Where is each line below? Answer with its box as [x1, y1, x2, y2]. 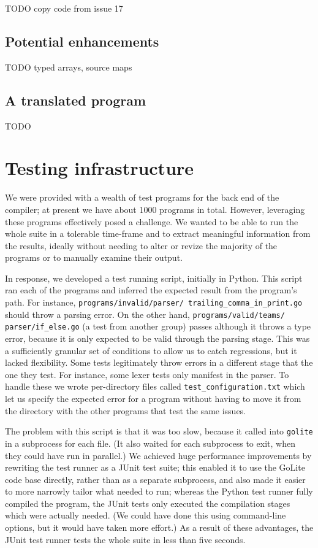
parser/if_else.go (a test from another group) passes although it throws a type [5, 320, 311, 333]
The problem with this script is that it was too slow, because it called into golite [5, 425, 313, 438]
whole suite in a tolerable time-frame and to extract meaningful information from [5, 227, 311, 240]
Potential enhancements [5, 31, 159, 50]
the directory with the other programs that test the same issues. [5, 404, 246, 417]
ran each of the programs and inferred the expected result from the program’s [5, 284, 297, 296]
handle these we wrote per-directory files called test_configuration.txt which [5, 380, 305, 393]
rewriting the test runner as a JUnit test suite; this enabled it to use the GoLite [5, 461, 305, 474]
